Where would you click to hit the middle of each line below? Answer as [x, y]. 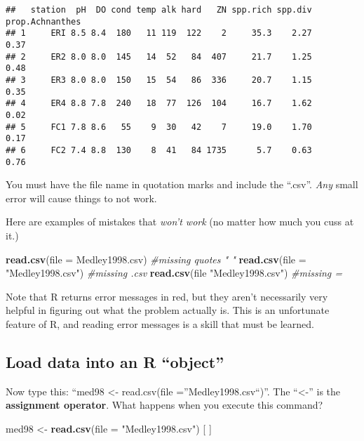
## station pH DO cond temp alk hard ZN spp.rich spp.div [159, 10]
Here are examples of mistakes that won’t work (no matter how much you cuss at [180, 222]
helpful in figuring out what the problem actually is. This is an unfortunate [168, 310]
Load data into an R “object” [115, 361]
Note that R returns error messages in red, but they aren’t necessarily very [167, 296]
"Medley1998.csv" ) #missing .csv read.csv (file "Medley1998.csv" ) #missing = [174, 273]
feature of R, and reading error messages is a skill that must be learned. [160, 323]
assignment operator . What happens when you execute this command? [164, 405]
